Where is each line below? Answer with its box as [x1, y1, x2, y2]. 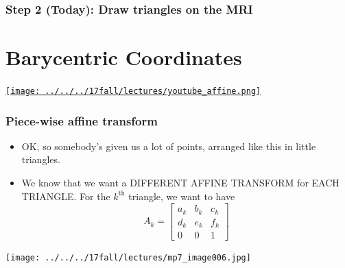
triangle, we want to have [128, 188, 235, 203]
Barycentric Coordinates [5, 43, 242, 71]
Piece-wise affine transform [5, 112, 158, 129]
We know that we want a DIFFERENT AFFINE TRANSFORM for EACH [21, 175, 340, 190]
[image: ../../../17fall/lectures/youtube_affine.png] [5, 86, 261, 96]
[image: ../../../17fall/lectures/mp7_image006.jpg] [5, 253, 251, 263]
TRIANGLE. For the [21, 188, 110, 203]
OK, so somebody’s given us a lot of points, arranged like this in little [21, 138, 316, 153]
